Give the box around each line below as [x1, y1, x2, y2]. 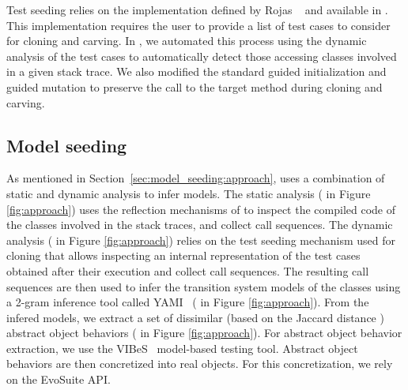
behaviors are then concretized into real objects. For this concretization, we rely [6, 355, 393, 372]
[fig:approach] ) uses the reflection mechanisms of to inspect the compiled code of [6, 201, 395, 217]
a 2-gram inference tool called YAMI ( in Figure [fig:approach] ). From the [6, 294, 369, 310]
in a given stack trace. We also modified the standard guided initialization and [6, 63, 387, 80]
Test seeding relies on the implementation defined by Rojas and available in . [6, 2, 388, 17]
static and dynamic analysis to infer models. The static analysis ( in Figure [6, 185, 371, 201]
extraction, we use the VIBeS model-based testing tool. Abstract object [6, 339, 358, 356]
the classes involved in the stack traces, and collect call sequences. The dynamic [6, 216, 393, 233]
